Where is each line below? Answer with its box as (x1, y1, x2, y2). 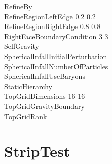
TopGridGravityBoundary (4, 100, 85, 111)
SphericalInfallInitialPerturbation (4, 50, 107, 61)
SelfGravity (4, 41, 39, 51)
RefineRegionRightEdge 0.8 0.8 (4, 21, 101, 32)
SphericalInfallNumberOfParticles (4, 61, 108, 71)
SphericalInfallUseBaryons (4, 71, 85, 81)
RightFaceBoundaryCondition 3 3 (4, 31, 108, 41)
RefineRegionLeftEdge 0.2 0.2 (4, 11, 96, 21)
